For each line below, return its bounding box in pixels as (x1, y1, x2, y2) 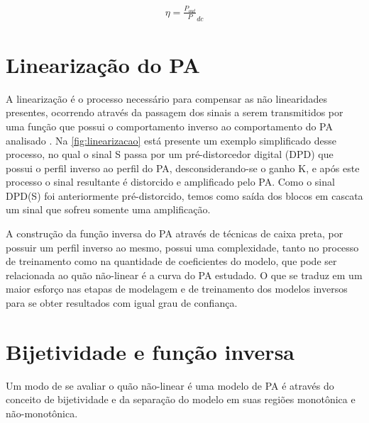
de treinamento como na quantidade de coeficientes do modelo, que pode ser (6, 254, 337, 269)
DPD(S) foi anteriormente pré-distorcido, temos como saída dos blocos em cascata (6, 188, 363, 203)
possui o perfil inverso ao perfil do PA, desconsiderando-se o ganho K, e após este (6, 160, 360, 175)
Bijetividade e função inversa (6, 337, 295, 366)
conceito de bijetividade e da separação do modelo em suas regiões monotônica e (6, 392, 356, 407)
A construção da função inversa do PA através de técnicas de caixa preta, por (6, 226, 343, 241)
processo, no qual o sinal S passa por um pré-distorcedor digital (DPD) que (6, 147, 334, 162)
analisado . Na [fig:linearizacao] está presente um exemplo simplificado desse (6, 132, 337, 147)
